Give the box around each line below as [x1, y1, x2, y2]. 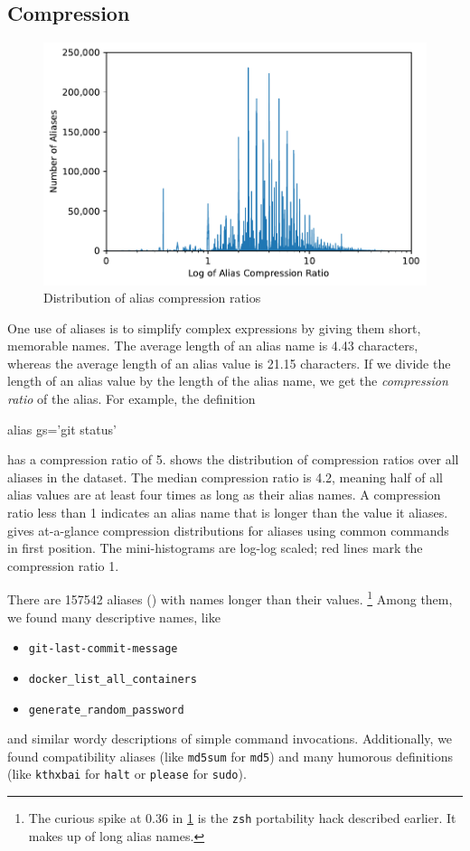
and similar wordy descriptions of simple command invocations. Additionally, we [7, 729, 453, 748]
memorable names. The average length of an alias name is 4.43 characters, [7, 336, 418, 355]
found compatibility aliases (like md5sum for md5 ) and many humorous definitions [7, 746, 454, 765]
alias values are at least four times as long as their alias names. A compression [7, 485, 441, 504]
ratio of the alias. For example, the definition [7, 389, 256, 408]
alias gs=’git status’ [7, 419, 117, 438]
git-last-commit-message [28, 642, 178, 656]
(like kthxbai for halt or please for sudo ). [7, 764, 247, 783]
